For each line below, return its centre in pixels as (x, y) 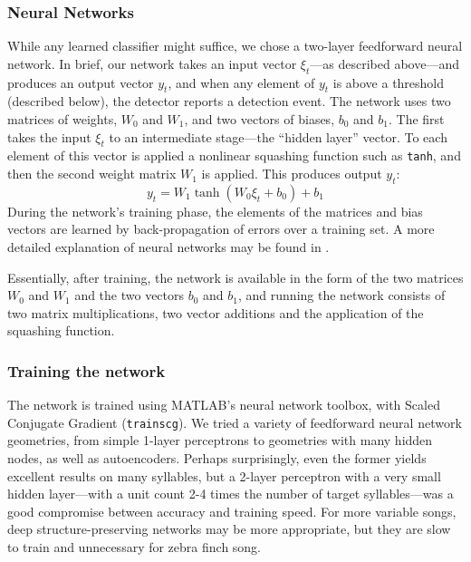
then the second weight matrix (92, 174)
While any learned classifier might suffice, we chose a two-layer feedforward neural (235, 46)
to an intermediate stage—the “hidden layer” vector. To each (278, 136)
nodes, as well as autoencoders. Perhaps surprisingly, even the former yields (217, 458)
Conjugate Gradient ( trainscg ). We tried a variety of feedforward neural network (235, 422)
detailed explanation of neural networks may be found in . (168, 247)
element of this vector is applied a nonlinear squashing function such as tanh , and (234, 155)
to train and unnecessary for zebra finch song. (135, 547)
